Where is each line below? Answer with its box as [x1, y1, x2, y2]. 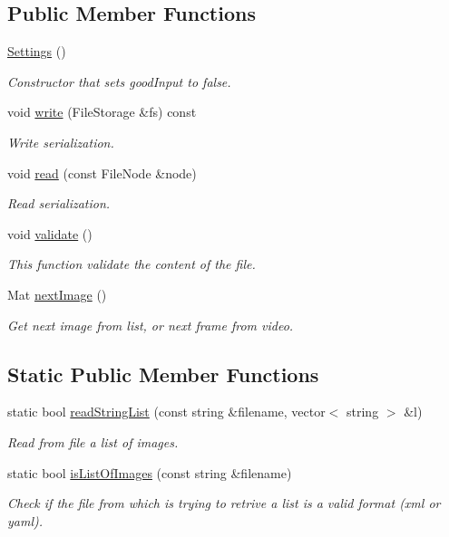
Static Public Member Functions [7, 360, 319, 388]
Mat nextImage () [7, 284, 107, 303]
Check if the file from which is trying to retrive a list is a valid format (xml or [7, 494, 441, 513]
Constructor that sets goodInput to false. [7, 72, 231, 91]
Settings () [7, 42, 66, 61]
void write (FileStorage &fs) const [7, 102, 197, 121]
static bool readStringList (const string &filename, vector [7, 402, 326, 421]
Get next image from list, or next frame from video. [7, 315, 294, 334]
